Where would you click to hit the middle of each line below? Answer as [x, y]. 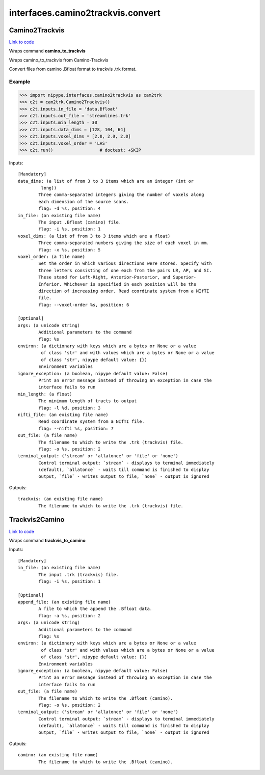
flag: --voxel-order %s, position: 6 [84, 305]
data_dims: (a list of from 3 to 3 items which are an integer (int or [106, 181]
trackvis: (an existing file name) [61, 499]
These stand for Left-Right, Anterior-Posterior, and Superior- [117, 277]
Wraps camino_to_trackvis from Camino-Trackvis [59, 60]
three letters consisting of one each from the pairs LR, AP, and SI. [125, 270]
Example [20, 82]
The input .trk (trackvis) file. [79, 574]
